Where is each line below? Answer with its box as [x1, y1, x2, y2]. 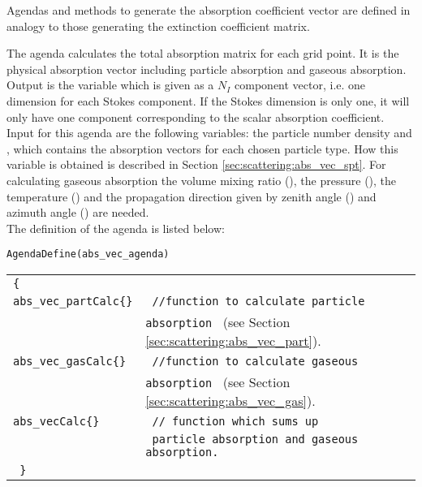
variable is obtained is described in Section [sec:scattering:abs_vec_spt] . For [6, 156, 386, 173]
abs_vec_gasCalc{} [13, 354, 127, 368]
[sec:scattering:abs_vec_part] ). [145, 330, 321, 350]
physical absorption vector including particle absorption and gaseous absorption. [6, 60, 407, 77]
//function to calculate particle [152, 294, 365, 308]
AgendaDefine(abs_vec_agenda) [6, 248, 170, 261]
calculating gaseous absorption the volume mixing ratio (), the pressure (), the [6, 171, 397, 188]
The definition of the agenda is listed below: [6, 219, 225, 236]
